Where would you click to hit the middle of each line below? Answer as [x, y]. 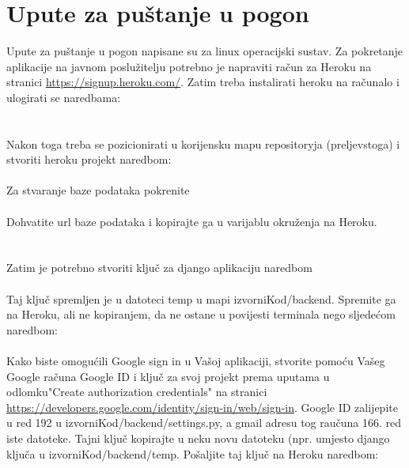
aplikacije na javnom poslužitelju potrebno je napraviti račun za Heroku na [189, 66]
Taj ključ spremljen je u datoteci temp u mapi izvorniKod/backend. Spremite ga [201, 298]
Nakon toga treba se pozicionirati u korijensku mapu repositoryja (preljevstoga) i [203, 143]
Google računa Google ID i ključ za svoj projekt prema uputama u [168, 376]
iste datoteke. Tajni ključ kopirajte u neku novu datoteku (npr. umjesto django [198, 438]
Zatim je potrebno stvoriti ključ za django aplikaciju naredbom [159, 268]
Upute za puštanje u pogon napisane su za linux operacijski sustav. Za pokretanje [205, 51]
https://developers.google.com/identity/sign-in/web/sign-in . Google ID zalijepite [202, 407]
